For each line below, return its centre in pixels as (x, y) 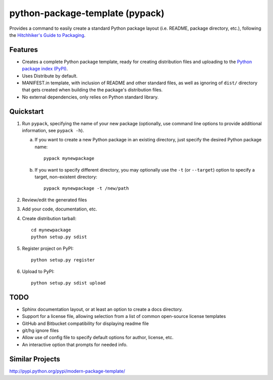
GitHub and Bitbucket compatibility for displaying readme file (85, 323)
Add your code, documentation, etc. (60, 209)
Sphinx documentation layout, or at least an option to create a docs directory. (102, 309)
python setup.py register (63, 260)
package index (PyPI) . (45, 69)
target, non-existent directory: (66, 177)
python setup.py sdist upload (69, 283)
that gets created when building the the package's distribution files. (92, 90)
